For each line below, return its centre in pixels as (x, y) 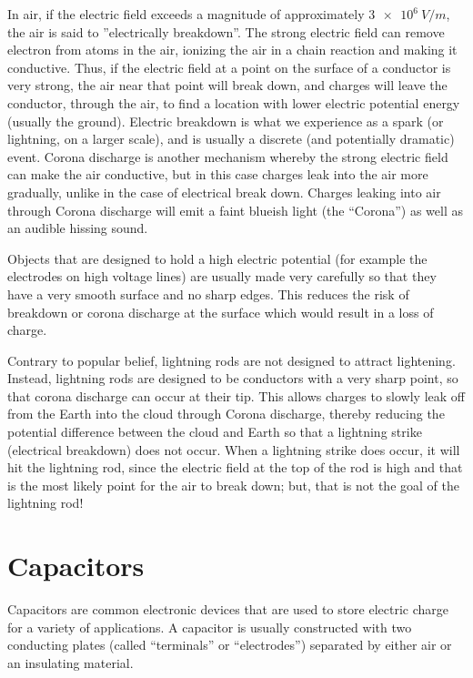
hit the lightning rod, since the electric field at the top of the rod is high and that (235, 467)
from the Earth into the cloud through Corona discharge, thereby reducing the (226, 414)
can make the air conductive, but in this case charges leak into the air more (218, 174)
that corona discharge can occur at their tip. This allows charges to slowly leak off (236, 395)
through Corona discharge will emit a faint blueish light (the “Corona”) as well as (235, 210)
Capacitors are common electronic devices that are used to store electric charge (228, 609)
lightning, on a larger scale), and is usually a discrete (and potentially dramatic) (231, 139)
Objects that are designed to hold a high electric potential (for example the (217, 258)
